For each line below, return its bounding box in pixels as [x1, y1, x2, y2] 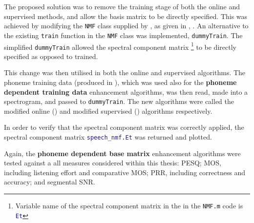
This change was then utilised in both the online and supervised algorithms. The [4, 67, 246, 78]
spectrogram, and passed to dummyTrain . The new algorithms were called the [4, 96, 234, 106]
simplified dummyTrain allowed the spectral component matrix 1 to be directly [4, 40, 236, 52]
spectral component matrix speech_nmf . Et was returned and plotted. [4, 132, 212, 142]
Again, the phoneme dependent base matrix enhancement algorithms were [4, 148, 241, 158]
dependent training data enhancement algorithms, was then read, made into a [4, 86, 248, 97]
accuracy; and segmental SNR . [4, 177, 95, 187]
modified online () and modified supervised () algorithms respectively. [4, 105, 212, 116]
